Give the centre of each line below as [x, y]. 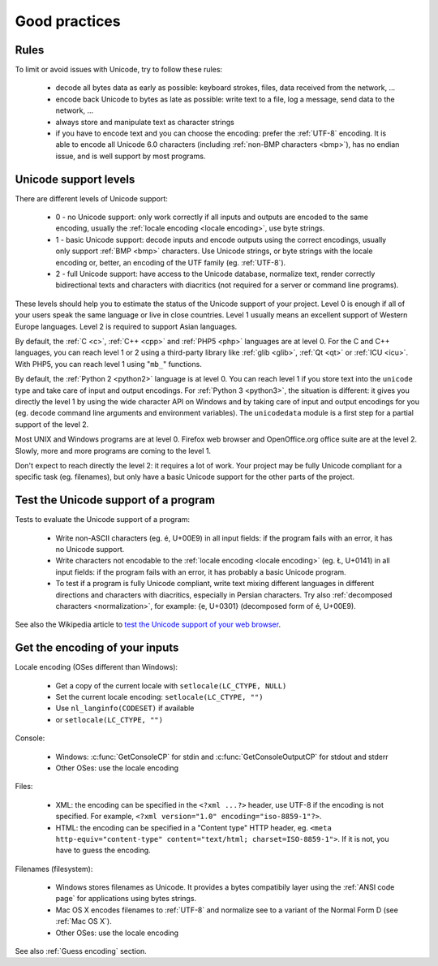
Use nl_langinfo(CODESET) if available [125, 708]
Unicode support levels [75, 179]
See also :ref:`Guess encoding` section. [81, 951]
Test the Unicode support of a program [115, 500]
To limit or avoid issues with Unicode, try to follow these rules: [119, 70]
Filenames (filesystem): [54, 869]
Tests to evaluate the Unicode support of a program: [103, 520]
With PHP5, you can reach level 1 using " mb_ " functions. [108, 364]
